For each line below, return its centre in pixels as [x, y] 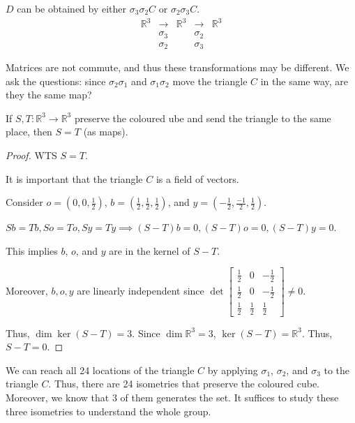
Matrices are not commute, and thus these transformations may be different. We [177, 67]
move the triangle [210, 81]
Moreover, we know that [58, 397]
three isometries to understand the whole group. [108, 411]
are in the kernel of [150, 250]
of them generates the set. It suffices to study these [229, 397]
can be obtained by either [72, 8]
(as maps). [106, 132]
